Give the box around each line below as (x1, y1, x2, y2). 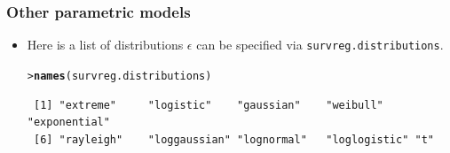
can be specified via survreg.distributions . (196, 35, 444, 54)
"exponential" (27, 116, 110, 129)
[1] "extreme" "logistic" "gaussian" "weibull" (33, 98, 383, 111)
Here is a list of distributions (27, 35, 184, 54)
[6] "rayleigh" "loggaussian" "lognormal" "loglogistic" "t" (33, 133, 434, 146)
